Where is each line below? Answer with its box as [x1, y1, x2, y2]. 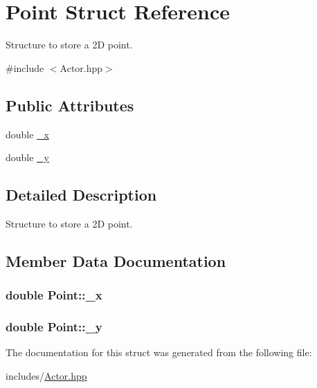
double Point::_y [6, 318, 102, 335]
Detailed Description [6, 184, 157, 205]
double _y [6, 150, 50, 165]
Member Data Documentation [6, 250, 226, 271]
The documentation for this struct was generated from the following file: [6, 345, 312, 360]
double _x [6, 127, 50, 141]
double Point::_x [6, 286, 102, 304]
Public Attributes [6, 94, 134, 116]
